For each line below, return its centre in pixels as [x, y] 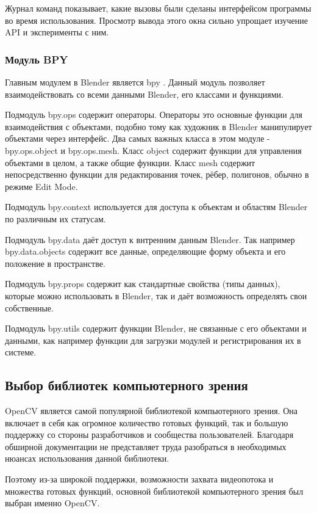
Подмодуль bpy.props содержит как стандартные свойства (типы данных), [143, 284]
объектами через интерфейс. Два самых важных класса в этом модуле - [137, 138]
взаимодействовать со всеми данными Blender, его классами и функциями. [144, 94]
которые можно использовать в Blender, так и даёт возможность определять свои [156, 295]
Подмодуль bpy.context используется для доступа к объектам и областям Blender [156, 207]
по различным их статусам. [55, 218]
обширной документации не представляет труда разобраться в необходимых [146, 446]
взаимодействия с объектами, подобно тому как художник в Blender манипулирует [158, 126]
